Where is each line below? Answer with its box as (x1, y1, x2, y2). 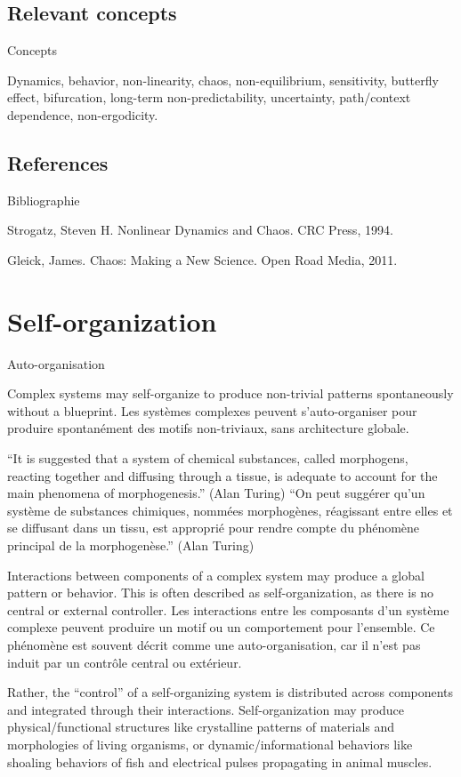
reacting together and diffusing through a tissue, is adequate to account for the (7, 466, 438, 485)
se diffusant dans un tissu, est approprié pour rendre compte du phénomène (7, 518, 420, 537)
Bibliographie (7, 190, 80, 209)
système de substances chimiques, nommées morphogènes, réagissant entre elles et (7, 501, 453, 519)
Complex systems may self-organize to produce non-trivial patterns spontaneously (7, 384, 454, 403)
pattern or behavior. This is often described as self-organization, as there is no (7, 583, 434, 602)
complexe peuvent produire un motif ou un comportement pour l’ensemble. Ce (7, 618, 435, 637)
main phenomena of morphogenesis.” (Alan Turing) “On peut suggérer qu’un (7, 484, 425, 502)
